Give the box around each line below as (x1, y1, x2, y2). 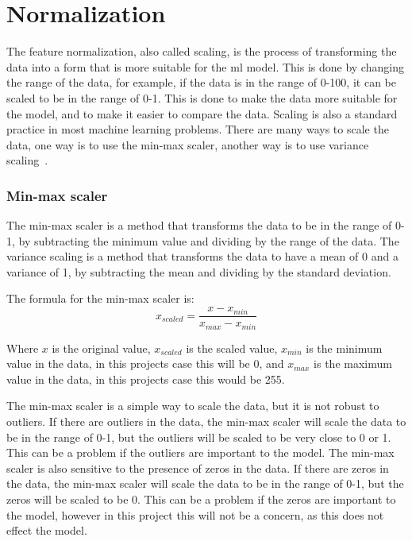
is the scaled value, (186, 339, 278, 356)
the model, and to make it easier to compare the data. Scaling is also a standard (6, 105, 398, 122)
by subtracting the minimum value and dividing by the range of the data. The (18, 232, 399, 249)
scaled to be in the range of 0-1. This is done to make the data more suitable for (6, 89, 398, 106)
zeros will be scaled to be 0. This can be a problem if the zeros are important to (6, 490, 396, 507)
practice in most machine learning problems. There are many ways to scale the (6, 121, 389, 137)
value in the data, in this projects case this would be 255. (6, 370, 285, 387)
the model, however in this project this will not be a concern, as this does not (6, 506, 384, 523)
